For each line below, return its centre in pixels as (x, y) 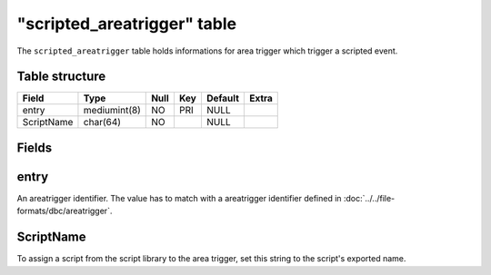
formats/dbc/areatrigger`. (65, 211)
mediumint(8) (112, 111)
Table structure (61, 77)
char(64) (102, 123)
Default (223, 98)
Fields (35, 147)
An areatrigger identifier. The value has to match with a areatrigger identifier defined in (179, 198)
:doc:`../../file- (369, 198)
